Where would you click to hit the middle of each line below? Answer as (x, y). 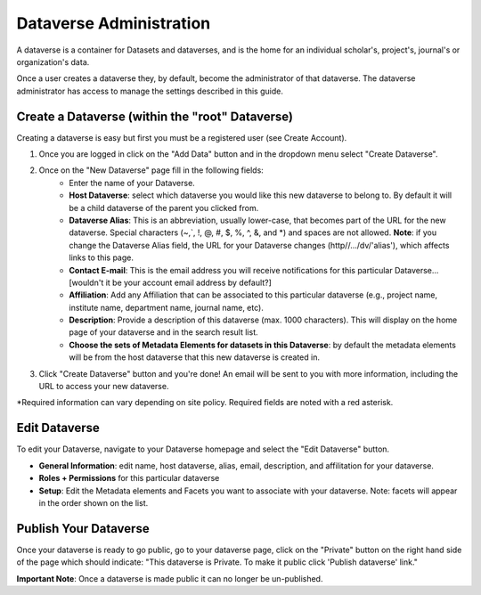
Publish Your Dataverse (83, 529)
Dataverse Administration (114, 23)
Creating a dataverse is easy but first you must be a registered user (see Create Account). (182, 137)
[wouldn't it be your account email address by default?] (170, 282)
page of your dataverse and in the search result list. (163, 332)
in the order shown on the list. (94, 502)
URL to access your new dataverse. (104, 387)
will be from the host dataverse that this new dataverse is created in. (195, 357)
